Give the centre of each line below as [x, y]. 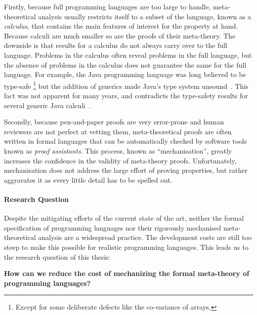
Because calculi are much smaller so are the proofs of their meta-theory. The [120, 35]
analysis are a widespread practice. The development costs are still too [145, 237]
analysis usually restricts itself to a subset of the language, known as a [145, 16]
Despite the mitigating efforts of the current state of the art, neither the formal [124, 218]
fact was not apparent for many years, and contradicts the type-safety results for [126, 95]
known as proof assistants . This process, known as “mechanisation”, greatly [118, 150]
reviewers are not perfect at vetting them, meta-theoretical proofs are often [118, 131]
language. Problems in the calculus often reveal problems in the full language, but [128, 55]
